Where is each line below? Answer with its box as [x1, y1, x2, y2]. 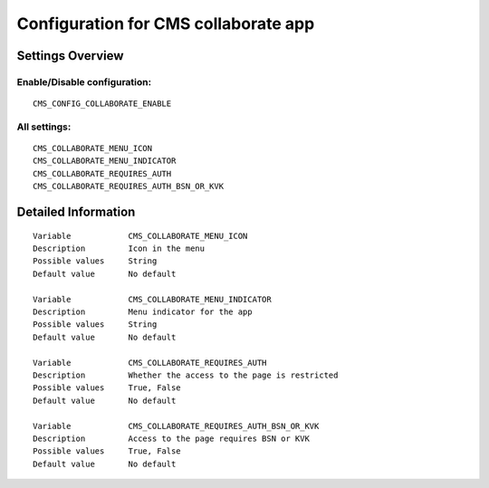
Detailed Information [16, 205, 136, 220]
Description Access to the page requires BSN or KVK [33, 433, 310, 444]
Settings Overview [16, 48, 124, 63]
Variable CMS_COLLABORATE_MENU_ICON [33, 231, 248, 241]
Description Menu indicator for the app [33, 307, 253, 317]
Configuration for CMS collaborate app [16, 14, 315, 33]
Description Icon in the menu [33, 244, 206, 254]
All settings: [16, 120, 72, 133]
